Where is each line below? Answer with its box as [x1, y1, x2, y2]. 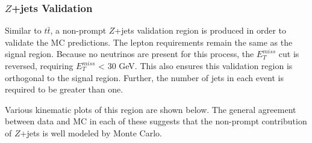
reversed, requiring [5, 59, 73, 71]
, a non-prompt [50, 24, 107, 37]
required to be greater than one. [5, 83, 123, 96]
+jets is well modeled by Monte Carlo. [20, 126, 162, 139]
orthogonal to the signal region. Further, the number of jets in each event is [5, 71, 284, 84]
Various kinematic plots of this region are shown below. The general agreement [5, 103, 296, 115]
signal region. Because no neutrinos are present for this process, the [5, 47, 254, 60]
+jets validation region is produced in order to [114, 24, 286, 37]
